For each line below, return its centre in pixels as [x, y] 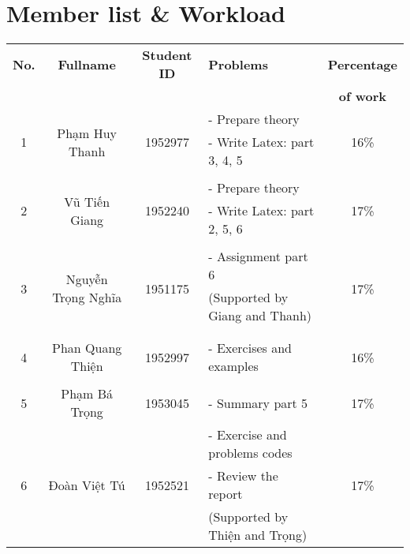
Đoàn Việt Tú [87, 485]
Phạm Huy [87, 133]
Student [167, 55]
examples [233, 366]
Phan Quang [87, 348]
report [225, 494]
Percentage [362, 64]
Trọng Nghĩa [87, 298]
